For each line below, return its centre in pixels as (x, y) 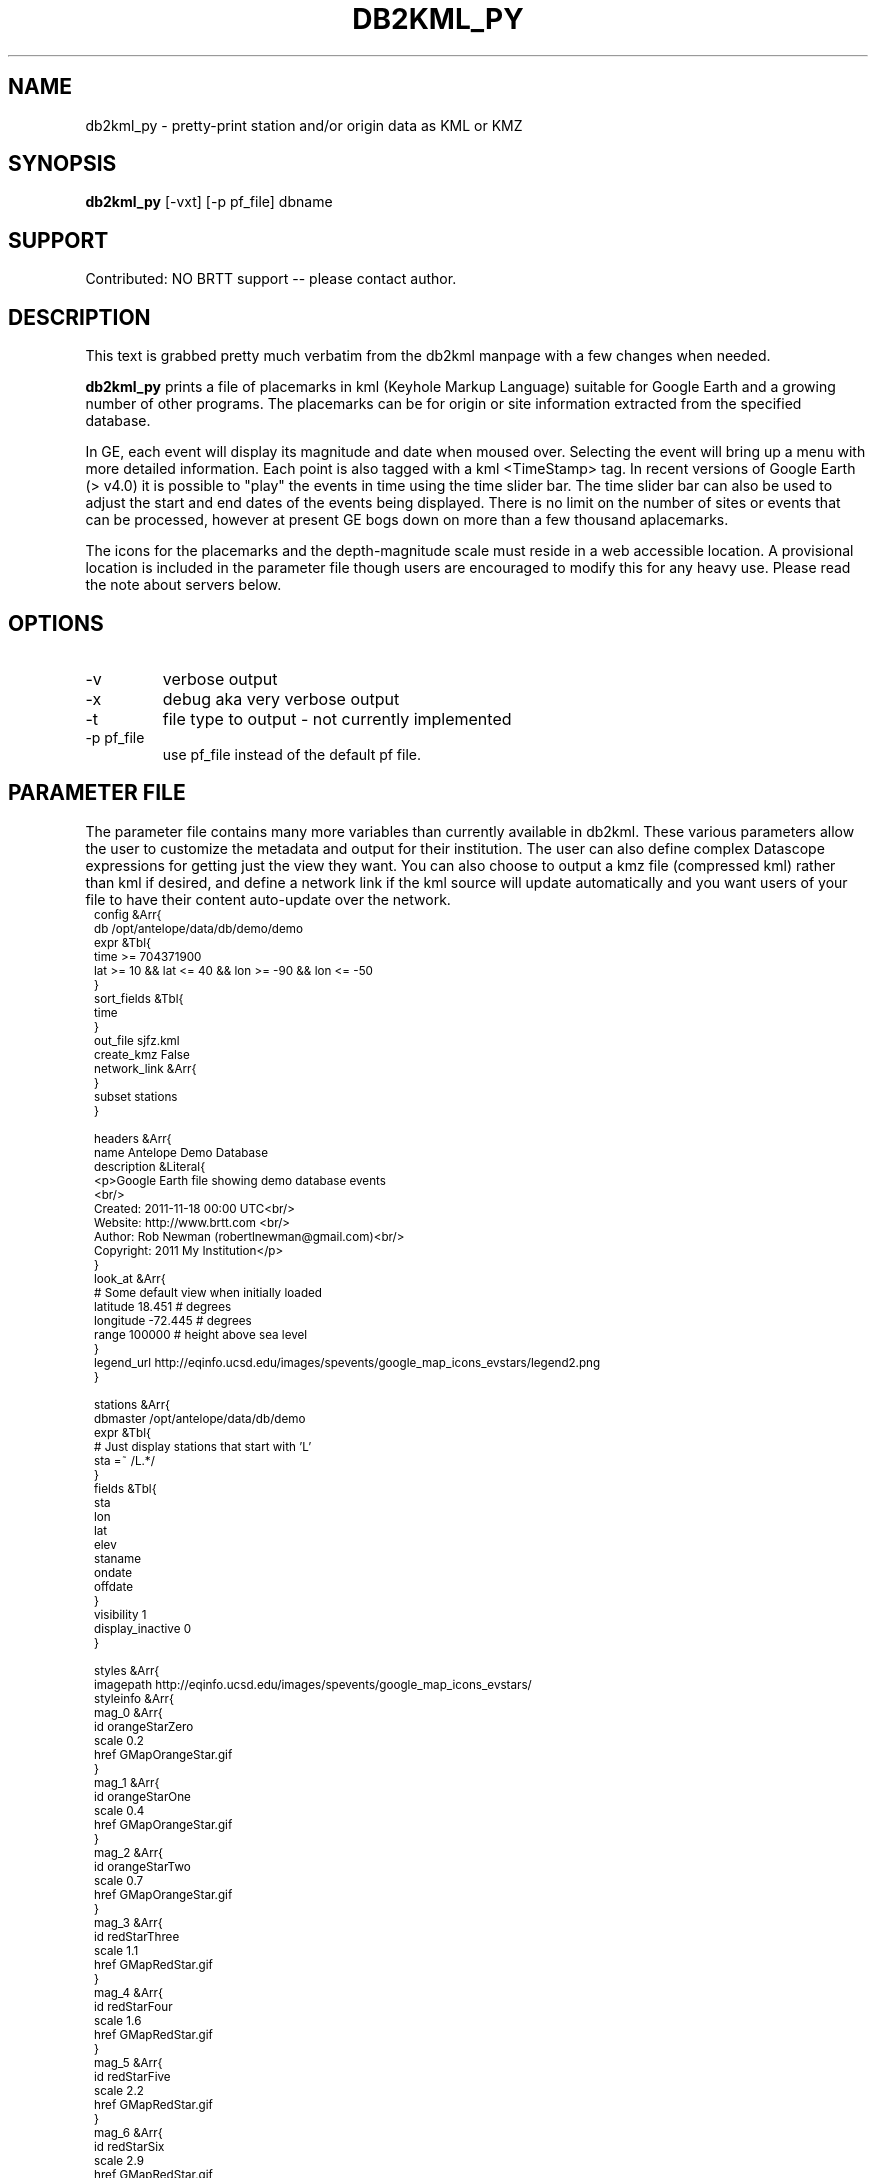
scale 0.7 (119, 1880)
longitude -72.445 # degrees (173, 1320)
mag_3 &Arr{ (128, 1922)
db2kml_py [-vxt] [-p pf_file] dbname (209, 202)
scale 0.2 (119, 1740)
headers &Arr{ (133, 1138)
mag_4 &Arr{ (128, 1992)
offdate (113, 1586)
